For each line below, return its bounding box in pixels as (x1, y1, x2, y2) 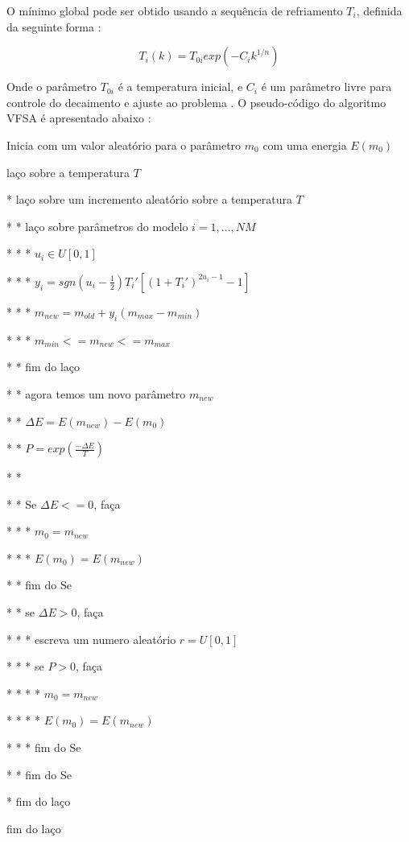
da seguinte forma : (6, 18, 101, 35)
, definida (356, 2, 403, 19)
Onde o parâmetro (6, 78, 97, 95)
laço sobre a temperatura (6, 163, 130, 180)
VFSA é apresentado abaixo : (6, 109, 151, 126)
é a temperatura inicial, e (118, 78, 243, 95)
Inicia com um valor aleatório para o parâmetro (6, 136, 242, 153)
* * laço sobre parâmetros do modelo (6, 217, 188, 234)
